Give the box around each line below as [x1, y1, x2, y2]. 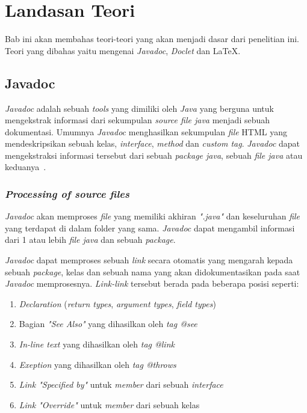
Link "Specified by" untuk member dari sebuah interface [19, 378, 223, 391]
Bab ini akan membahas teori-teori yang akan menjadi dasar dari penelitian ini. [5, 32, 299, 45]
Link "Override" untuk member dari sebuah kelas [19, 398, 200, 411]
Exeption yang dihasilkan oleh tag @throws [19, 358, 176, 370]
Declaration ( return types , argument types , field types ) [19, 297, 216, 310]
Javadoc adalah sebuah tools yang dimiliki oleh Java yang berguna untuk [5, 102, 274, 114]
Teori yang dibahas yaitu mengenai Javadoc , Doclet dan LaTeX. [5, 44, 241, 57]
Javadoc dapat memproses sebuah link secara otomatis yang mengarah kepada [5, 254, 293, 266]
